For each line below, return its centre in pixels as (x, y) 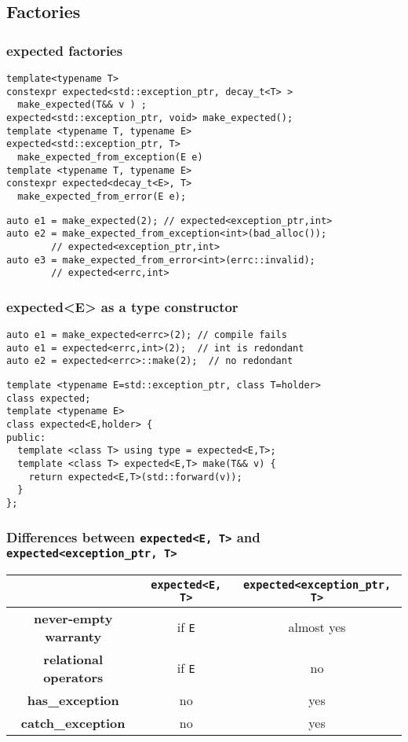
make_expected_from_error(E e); (102, 196)
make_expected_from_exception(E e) (110, 157)
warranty (73, 636)
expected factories (65, 50)
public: (26, 437)
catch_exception (73, 722)
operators (73, 677)
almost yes (317, 627)
